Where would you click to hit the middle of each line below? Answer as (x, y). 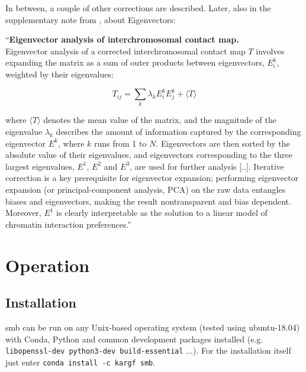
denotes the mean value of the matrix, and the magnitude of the (160, 120)
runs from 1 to (120, 143)
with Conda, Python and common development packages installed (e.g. (134, 339)
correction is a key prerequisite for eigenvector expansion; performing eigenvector (152, 178)
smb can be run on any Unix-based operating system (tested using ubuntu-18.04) (153, 327)
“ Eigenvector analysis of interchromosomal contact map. (122, 39)
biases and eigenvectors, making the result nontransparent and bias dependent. (148, 201)
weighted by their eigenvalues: (59, 74)
